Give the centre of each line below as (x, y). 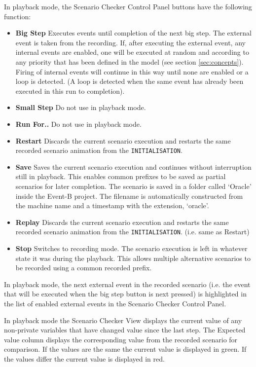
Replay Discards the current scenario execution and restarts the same (122, 222)
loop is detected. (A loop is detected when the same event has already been (129, 81)
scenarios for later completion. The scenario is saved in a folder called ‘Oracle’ (133, 186)
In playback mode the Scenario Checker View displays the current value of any (123, 320)
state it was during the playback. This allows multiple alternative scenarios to (133, 258)
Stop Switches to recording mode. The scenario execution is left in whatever (131, 248)
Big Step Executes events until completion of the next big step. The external (133, 33)
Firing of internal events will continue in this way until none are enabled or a (132, 71)
